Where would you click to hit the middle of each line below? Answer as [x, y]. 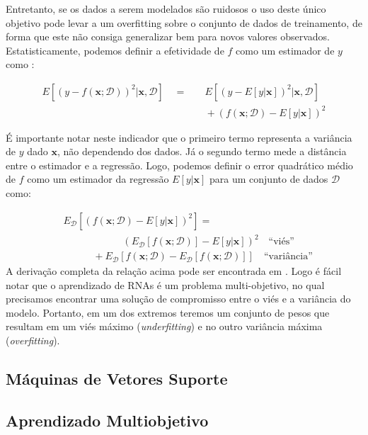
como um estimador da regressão [98, 179]
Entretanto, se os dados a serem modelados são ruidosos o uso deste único [166, 9]
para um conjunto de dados [269, 179]
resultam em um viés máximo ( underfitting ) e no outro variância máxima [164, 326]
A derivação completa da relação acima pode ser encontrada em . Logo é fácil [174, 271]
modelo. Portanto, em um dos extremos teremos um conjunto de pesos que [168, 312]
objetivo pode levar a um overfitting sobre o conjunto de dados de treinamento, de [184, 22]
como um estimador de [285, 50]
